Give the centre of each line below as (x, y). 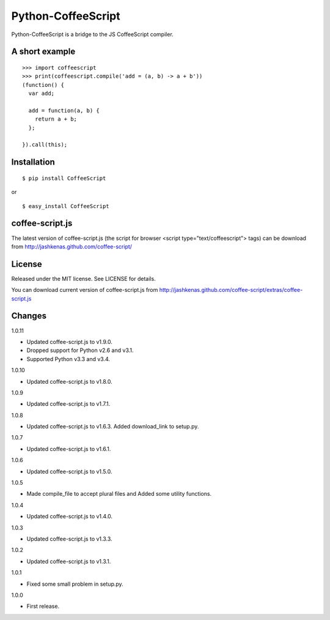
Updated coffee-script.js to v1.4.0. (70, 517)
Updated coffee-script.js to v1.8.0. (69, 381)
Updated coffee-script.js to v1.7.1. (68, 404)
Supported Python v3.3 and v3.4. (68, 359)
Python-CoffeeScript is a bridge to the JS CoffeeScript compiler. (92, 34)
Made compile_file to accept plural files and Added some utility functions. (119, 494)
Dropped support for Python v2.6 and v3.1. (80, 350)
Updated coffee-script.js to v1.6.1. (69, 449)
